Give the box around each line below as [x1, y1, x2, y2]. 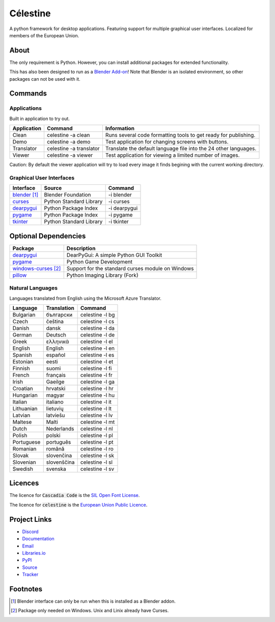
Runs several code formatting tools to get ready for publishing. [105, 132, 256, 139]
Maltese [12, 418, 32, 425]
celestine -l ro [80, 445, 114, 452]
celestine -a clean [46, 132, 90, 139]
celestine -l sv [80, 465, 115, 472]
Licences [9, 479, 39, 488]
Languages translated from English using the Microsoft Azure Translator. [9, 295, 161, 301]
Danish [12, 324, 30, 331]
